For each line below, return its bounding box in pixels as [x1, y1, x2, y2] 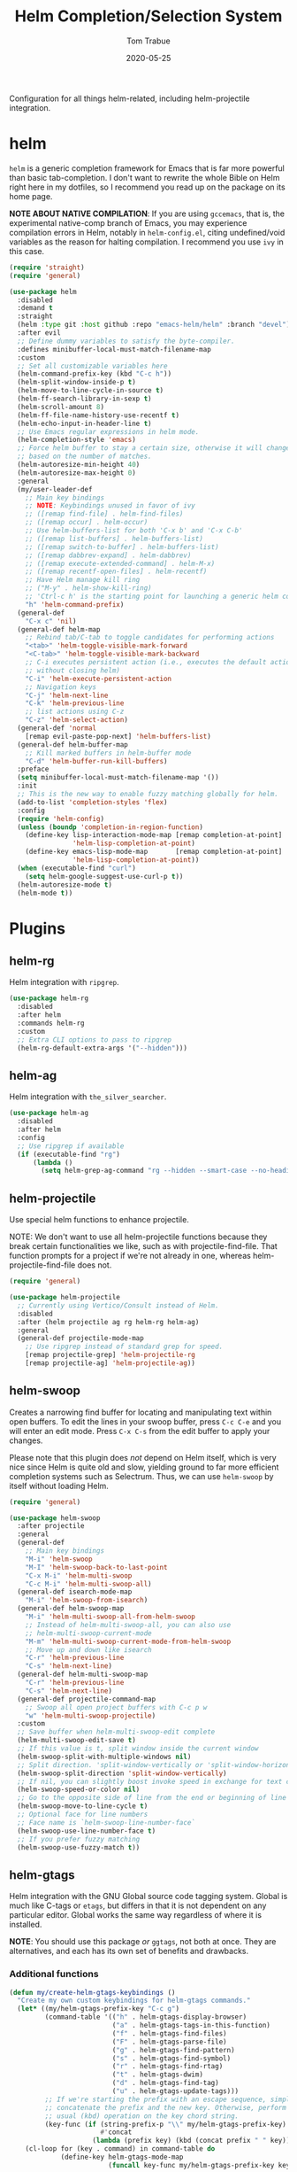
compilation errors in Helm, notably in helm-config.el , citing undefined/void [9, 227, 286, 237]
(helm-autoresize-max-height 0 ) [17, 468, 137, 477]
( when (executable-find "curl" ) [17, 864, 137, 873]
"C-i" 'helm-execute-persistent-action [25, 674, 172, 683]
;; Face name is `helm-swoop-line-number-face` [17, 1818, 196, 1827]
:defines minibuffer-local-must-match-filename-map [17, 345, 212, 353]
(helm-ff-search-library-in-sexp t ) [17, 394, 152, 403]
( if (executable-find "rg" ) [17, 1150, 121, 1159]
